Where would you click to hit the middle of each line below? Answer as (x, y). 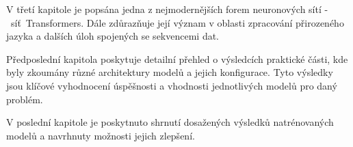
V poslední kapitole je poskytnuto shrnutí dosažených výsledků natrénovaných (170, 122)
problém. (25, 99)
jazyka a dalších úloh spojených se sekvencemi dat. (113, 36)
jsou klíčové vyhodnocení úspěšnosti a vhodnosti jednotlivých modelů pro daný (172, 85)
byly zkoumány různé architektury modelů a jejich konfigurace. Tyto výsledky (170, 72)
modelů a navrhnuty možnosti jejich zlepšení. (101, 135)
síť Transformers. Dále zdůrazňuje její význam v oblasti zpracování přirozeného (177, 22)
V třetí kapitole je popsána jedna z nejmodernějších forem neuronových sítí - (167, 9)
